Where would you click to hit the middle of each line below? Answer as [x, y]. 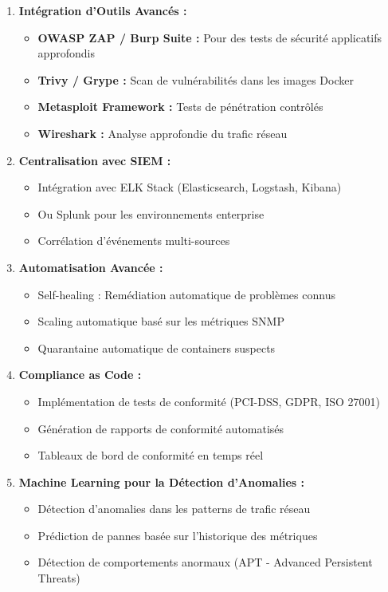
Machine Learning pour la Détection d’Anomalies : [161, 481]
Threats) [59, 578]
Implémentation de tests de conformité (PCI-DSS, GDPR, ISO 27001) [209, 401]
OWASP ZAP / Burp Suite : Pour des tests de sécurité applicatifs [210, 37]
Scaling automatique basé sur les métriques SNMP [161, 321]
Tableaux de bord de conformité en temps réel [151, 455]
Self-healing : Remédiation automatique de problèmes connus [186, 294]
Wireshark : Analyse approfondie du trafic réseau [163, 133]
